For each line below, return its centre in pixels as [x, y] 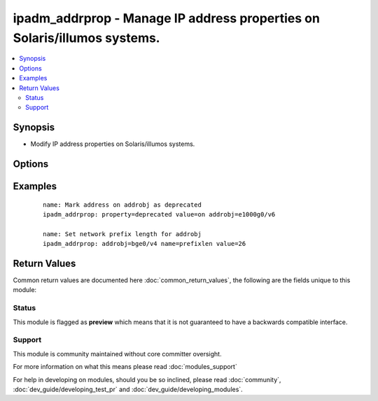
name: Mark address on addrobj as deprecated [122, 205]
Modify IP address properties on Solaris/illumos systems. [113, 144]
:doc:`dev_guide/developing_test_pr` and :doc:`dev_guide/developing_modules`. [128, 389]
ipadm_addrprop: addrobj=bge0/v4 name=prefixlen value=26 [145, 244]
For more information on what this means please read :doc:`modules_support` [125, 367]
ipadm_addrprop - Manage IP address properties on [166, 18]
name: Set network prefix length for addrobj [122, 234]
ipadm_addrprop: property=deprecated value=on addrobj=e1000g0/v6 [159, 214]
